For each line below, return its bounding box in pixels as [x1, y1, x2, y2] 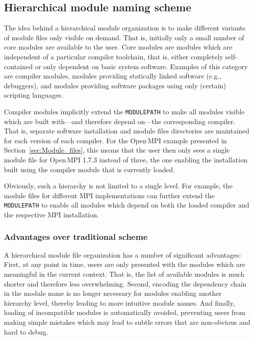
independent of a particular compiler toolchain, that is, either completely [4, 51, 223, 61]
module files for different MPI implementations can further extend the [4, 190, 215, 200]
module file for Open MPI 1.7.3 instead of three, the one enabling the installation [4, 154, 248, 164]
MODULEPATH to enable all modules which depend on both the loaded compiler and [4, 200, 250, 210]
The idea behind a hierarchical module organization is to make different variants [4, 23, 246, 33]
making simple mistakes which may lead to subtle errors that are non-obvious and [4, 316, 251, 327]
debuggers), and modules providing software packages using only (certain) [4, 80, 226, 90]
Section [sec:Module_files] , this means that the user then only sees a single [4, 145, 230, 155]
